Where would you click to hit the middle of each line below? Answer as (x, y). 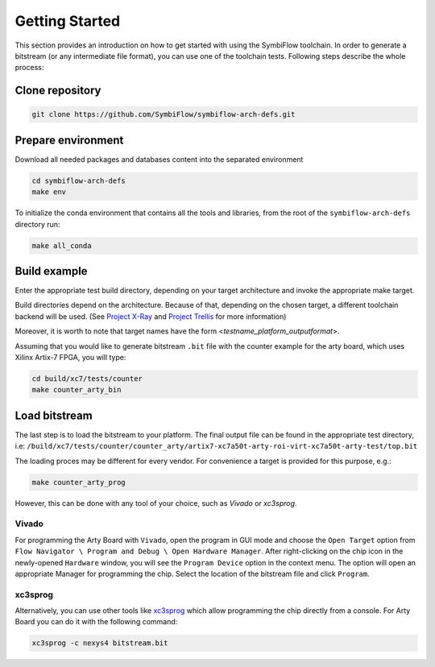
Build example (51, 271)
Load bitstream (54, 415)
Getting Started (68, 21)
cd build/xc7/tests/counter (87, 379)
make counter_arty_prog (79, 482)
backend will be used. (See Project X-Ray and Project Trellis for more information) (151, 316)
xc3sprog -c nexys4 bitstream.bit (100, 643)
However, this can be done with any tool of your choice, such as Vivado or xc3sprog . (156, 503)
